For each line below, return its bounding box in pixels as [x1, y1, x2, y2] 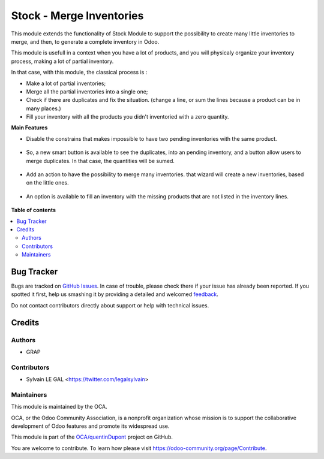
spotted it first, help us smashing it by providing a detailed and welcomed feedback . [11, 291, 219, 298]
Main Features [11, 124, 48, 131]
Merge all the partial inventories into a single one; [26, 87, 148, 95]
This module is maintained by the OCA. [11, 403, 107, 410]
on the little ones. [26, 179, 69, 186]
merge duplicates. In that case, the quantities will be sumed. [26, 157, 175, 164]
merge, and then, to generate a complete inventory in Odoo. [11, 38, 160, 45]
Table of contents [11, 207, 56, 214]
